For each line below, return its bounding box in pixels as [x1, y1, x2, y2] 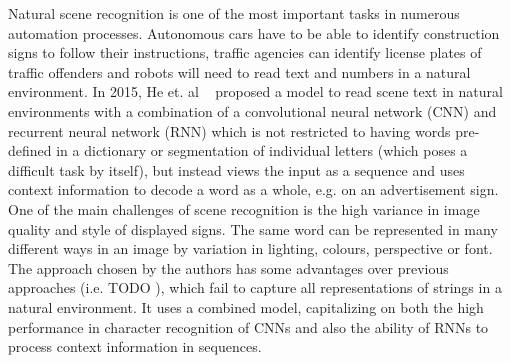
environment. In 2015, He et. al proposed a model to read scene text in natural [8, 81, 503, 102]
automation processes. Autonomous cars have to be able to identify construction [8, 22, 500, 43]
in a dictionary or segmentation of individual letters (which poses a [56, 140, 468, 161]
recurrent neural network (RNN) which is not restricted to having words [8, 120, 451, 141]
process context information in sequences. [8, 336, 262, 357]
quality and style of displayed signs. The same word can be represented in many [8, 218, 498, 239]
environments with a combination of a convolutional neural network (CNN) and [8, 100, 497, 121]
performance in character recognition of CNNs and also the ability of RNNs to [8, 316, 489, 337]
